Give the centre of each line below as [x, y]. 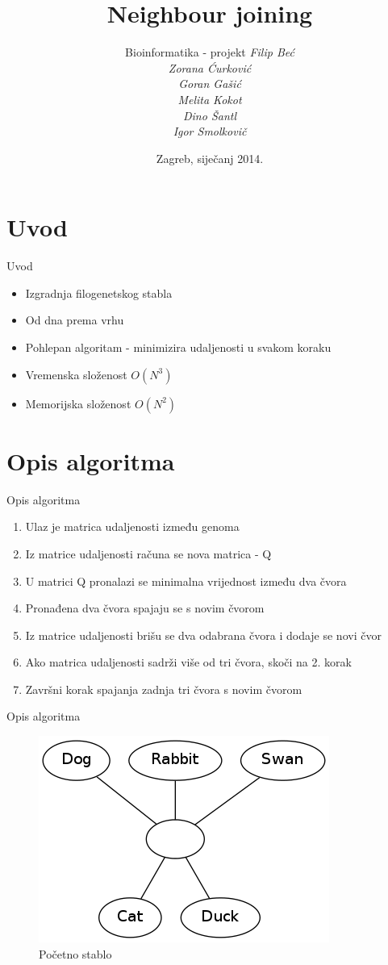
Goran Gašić [210, 84]
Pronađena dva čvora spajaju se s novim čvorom [145, 608]
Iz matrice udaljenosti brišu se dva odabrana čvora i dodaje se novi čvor [203, 635]
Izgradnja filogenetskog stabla [99, 292]
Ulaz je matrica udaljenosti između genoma [132, 526]
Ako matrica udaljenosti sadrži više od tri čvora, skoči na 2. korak [188, 662]
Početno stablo [75, 953]
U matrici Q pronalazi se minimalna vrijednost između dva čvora [186, 581]
